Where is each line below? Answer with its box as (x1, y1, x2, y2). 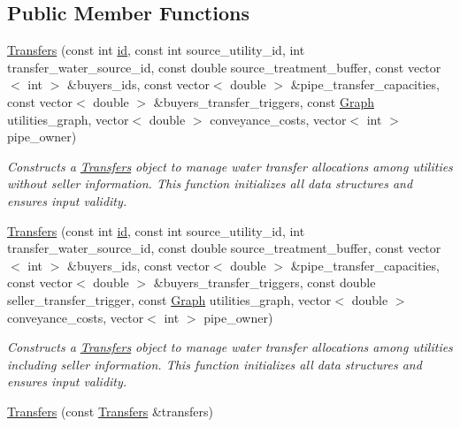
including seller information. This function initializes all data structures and (7, 355, 422, 373)
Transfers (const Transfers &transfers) (7, 401, 213, 420)
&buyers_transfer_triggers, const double (153, 273, 376, 292)
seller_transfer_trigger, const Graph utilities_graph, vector (7, 290, 332, 309)
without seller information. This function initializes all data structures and (7, 174, 413, 193)
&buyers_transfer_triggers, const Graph (153, 92, 374, 111)
